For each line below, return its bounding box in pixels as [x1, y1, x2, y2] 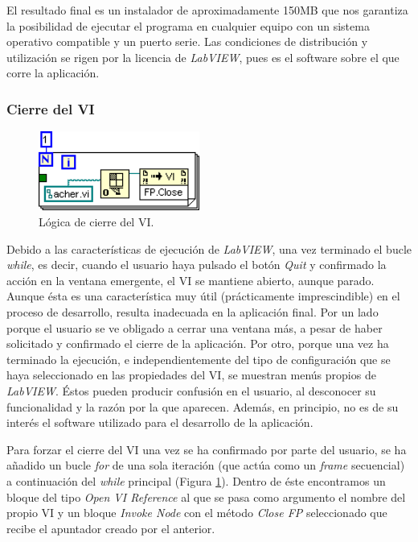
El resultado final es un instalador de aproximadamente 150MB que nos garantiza [6, 2, 408, 18]
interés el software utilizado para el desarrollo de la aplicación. [6, 414, 313, 431]
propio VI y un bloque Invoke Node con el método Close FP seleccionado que [6, 504, 387, 521]
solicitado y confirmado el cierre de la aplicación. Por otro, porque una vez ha [6, 335, 389, 352]
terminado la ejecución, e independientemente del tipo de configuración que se [6, 350, 391, 367]
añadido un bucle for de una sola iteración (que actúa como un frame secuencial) [6, 457, 405, 474]
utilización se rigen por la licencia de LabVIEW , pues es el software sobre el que [6, 48, 400, 65]
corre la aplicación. [6, 64, 100, 81]
